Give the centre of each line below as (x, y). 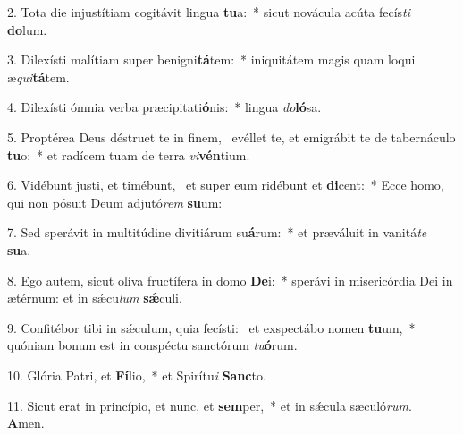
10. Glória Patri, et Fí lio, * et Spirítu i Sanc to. (137, 375)
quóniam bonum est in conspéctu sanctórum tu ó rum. (152, 345)
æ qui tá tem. (38, 77)
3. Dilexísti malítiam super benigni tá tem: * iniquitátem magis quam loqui (211, 60)
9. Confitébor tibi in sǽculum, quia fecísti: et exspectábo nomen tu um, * (211, 327)
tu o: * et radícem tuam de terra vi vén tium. (129, 154)
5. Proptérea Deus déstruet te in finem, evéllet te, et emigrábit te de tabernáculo (231, 136)
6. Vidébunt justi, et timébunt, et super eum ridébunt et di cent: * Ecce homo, (226, 185)
